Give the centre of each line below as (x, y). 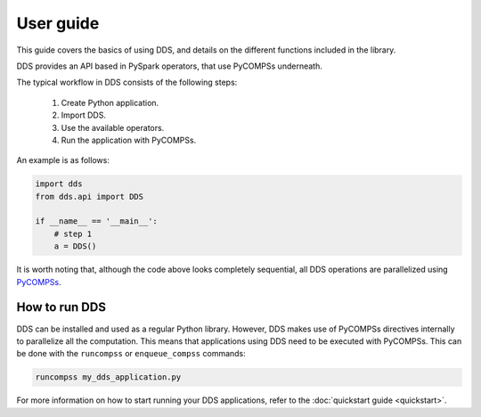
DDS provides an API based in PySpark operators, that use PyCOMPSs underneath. (169, 66)
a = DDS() (75, 246)
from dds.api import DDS (90, 196)
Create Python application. (110, 102)
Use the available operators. (113, 127)
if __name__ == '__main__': (96, 221)
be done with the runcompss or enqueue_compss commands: (131, 354)
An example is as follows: (63, 160)
